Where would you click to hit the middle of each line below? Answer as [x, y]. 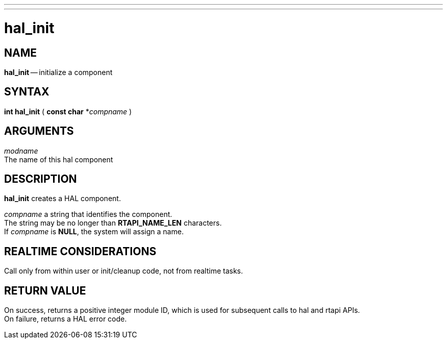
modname [21, 151]
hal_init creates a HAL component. [63, 199]
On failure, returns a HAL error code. [66, 319]
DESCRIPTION [41, 179]
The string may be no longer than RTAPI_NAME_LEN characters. [113, 223]
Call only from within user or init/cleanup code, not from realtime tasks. [124, 271]
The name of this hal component [59, 159]
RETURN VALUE [45, 290]
